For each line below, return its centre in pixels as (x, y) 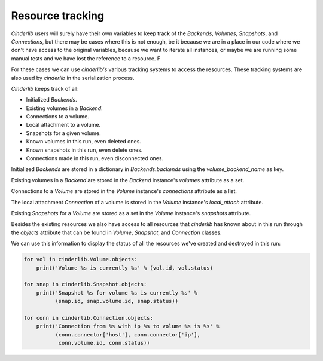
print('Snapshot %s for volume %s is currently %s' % (117, 293)
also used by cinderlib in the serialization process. (73, 78)
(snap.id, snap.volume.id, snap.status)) (117, 301)
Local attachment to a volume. (63, 125)
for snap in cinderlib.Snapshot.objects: (85, 284)
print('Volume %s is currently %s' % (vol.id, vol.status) (125, 268)
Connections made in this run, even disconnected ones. (95, 158)
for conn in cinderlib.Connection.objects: (89, 318)
